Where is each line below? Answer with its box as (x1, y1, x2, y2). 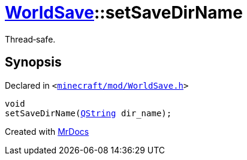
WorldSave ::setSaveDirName (5, 2, 243, 23)
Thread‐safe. (5, 34, 56, 44)
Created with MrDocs (5, 126, 89, 137)
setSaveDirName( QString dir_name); (5, 108, 172, 118)
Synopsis (5, 55, 62, 70)
